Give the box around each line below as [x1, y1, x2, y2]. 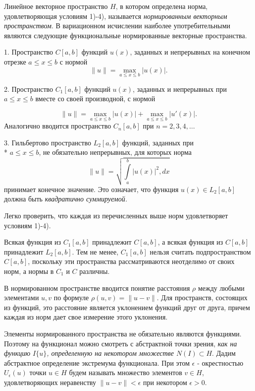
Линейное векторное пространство [4, 1, 108, 11]
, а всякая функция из [157, 237, 223, 247]
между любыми [198, 282, 245, 293]
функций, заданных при [122, 137, 194, 147]
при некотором [143, 377, 187, 387]
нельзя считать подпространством [150, 246, 251, 257]
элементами [4, 292, 39, 303]
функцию [4, 348, 31, 358]
